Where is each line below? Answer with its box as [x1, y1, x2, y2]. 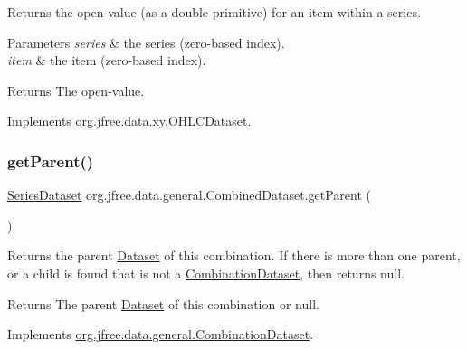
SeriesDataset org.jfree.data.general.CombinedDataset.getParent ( [7, 185, 371, 204]
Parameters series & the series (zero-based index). [7, 33, 285, 52]
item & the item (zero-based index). [7, 51, 206, 70]
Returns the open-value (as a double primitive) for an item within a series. [7, 3, 421, 21]
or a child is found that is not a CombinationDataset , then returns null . [7, 263, 405, 282]
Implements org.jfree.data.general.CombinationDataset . [7, 325, 314, 344]
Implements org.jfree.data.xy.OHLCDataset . [7, 111, 252, 130]
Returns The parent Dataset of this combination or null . [7, 294, 319, 313]
